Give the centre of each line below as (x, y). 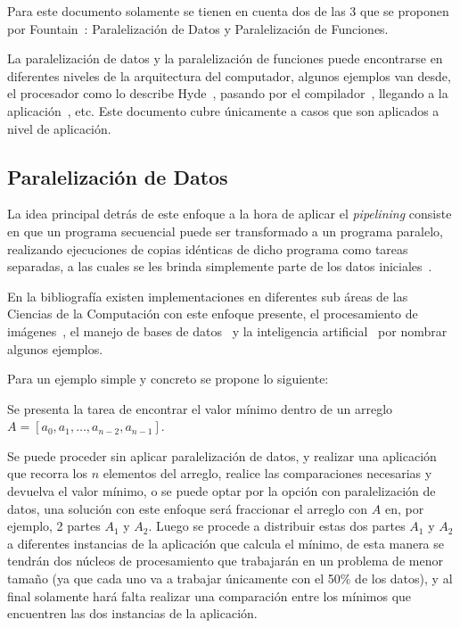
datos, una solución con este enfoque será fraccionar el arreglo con (188, 508)
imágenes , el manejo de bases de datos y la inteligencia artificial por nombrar (227, 331)
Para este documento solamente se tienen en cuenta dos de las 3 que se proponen (228, 11)
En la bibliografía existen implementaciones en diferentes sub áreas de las (208, 296)
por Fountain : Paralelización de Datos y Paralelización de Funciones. (198, 28)
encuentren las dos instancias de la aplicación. (132, 613)
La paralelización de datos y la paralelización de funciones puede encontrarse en (225, 58)
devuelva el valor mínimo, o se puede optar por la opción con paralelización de (222, 491)
